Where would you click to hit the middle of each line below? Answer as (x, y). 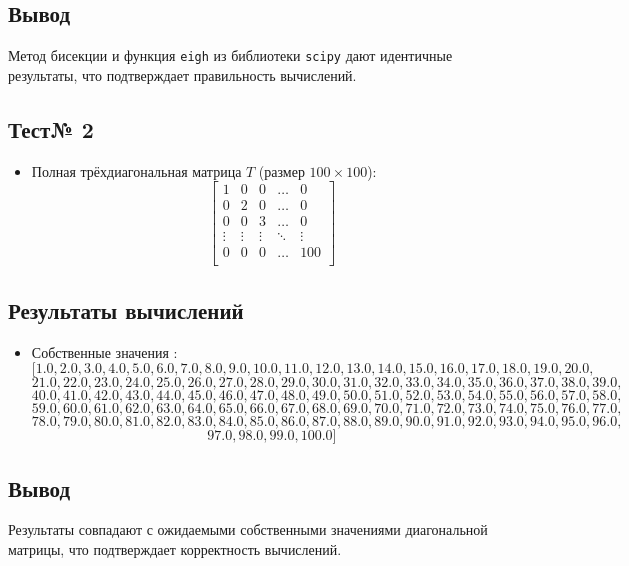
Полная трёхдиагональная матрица (136, 170)
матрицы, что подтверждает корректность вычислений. (175, 549)
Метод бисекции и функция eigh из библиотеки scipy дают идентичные (230, 55)
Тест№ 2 (51, 128)
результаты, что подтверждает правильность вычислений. (182, 74)
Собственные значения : (104, 351)
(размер (281, 170)
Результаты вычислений (126, 309)
